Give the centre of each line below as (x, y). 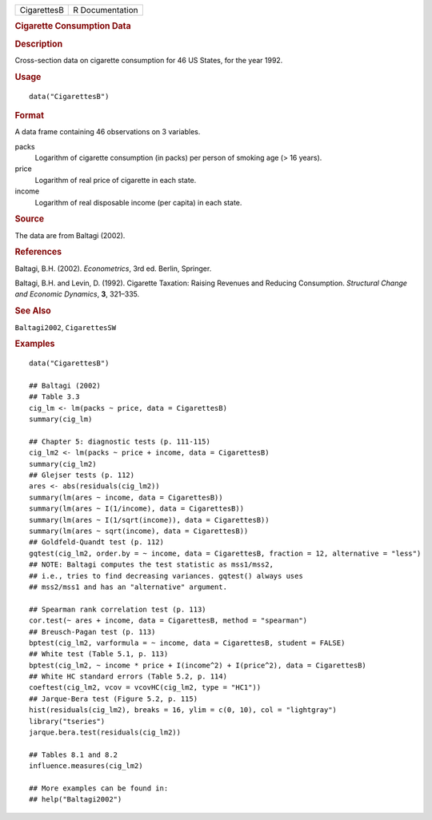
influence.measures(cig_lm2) (86, 766)
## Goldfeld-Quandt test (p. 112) (96, 542)
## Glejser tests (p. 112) (82, 475)
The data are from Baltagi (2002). (70, 235)
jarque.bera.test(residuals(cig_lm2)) (105, 732)
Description (39, 44)
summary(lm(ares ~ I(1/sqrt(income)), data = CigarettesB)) (149, 520)
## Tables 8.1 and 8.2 (74, 754)
